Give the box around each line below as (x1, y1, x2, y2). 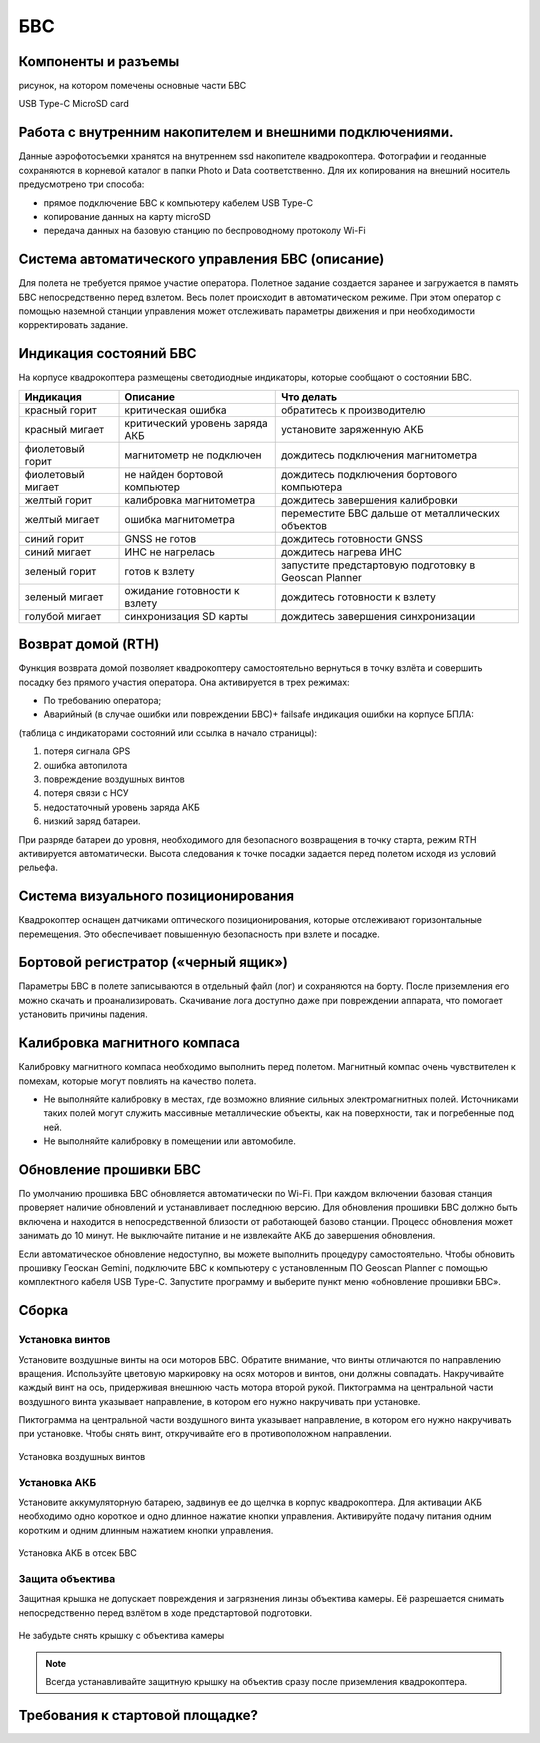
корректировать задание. (18, 319, 129, 331)
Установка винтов (18, 1333, 111, 1347)
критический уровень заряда (124, 416, 269, 430)
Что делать (280, 390, 338, 404)
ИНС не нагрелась (124, 545, 215, 559)
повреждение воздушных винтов (43, 773, 185, 785)
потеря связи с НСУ (43, 787, 129, 799)
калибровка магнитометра (124, 493, 256, 507)
